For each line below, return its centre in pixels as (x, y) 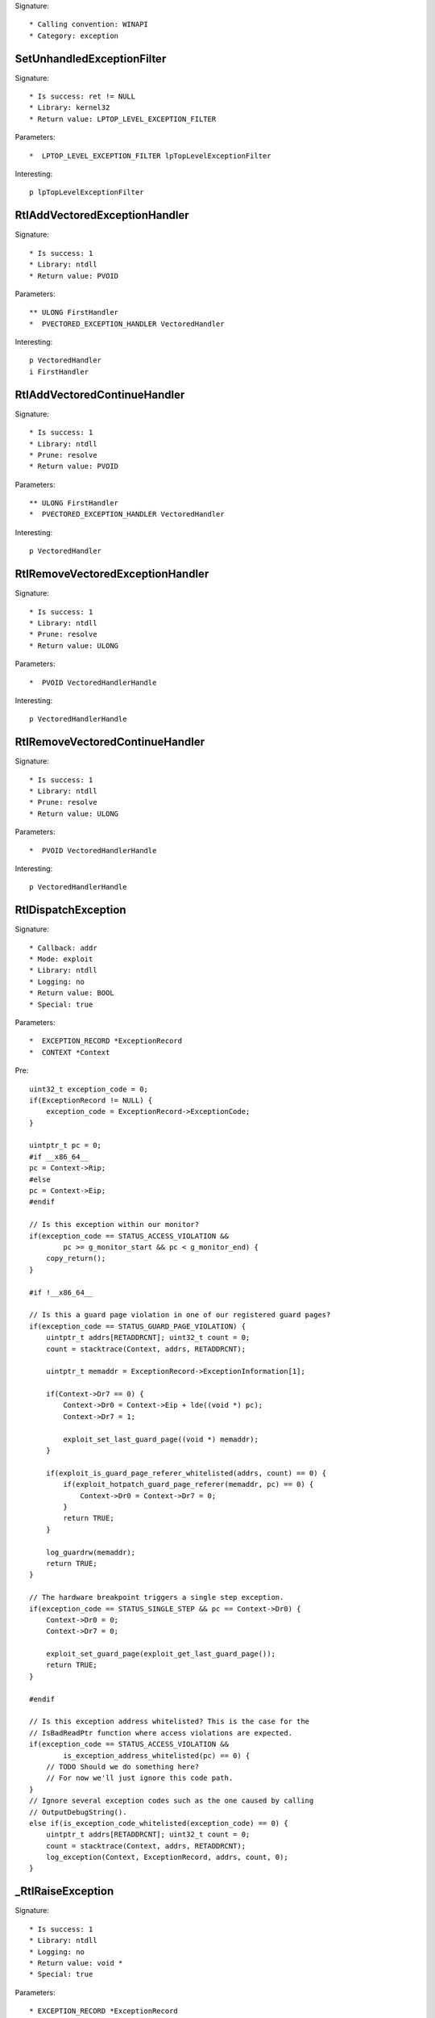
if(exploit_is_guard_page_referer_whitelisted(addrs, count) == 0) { (186, 1473)
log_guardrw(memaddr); (91, 1552)
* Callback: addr (63, 948)
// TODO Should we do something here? (122, 1767)
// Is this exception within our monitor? (114, 1225)
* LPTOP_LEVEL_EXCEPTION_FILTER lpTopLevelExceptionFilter (150, 156)
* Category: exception (74, 36)
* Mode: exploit (61, 959)
